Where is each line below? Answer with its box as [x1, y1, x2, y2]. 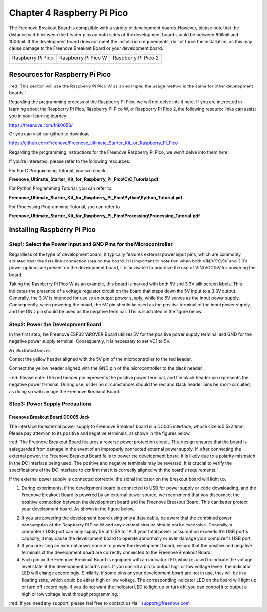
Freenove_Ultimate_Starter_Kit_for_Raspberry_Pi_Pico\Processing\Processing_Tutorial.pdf [9, 213, 200, 219]
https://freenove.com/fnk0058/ [9, 122, 73, 128]
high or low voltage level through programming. [21, 591, 119, 597]
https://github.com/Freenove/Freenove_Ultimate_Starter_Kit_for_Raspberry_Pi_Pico [9, 140, 178, 146]
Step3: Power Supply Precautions [9, 400, 92, 407]
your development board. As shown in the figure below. [21, 506, 134, 512]
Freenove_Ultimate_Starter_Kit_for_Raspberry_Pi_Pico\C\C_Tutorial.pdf [9, 176, 159, 182]
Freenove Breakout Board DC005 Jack [9, 414, 90, 420]
